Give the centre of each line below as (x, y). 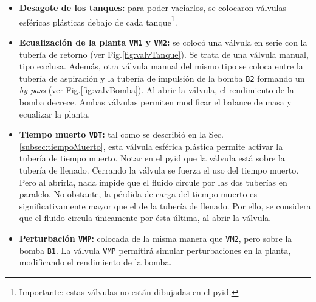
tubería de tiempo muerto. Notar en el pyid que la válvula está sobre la (152, 158)
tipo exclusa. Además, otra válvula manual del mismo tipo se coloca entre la (161, 66)
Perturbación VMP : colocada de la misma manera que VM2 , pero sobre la (156, 238)
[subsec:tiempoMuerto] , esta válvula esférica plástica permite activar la (151, 146)
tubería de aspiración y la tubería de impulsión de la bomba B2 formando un (162, 78)
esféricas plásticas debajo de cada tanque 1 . (98, 21)
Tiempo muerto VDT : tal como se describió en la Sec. (121, 134)
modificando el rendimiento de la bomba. (95, 262)
